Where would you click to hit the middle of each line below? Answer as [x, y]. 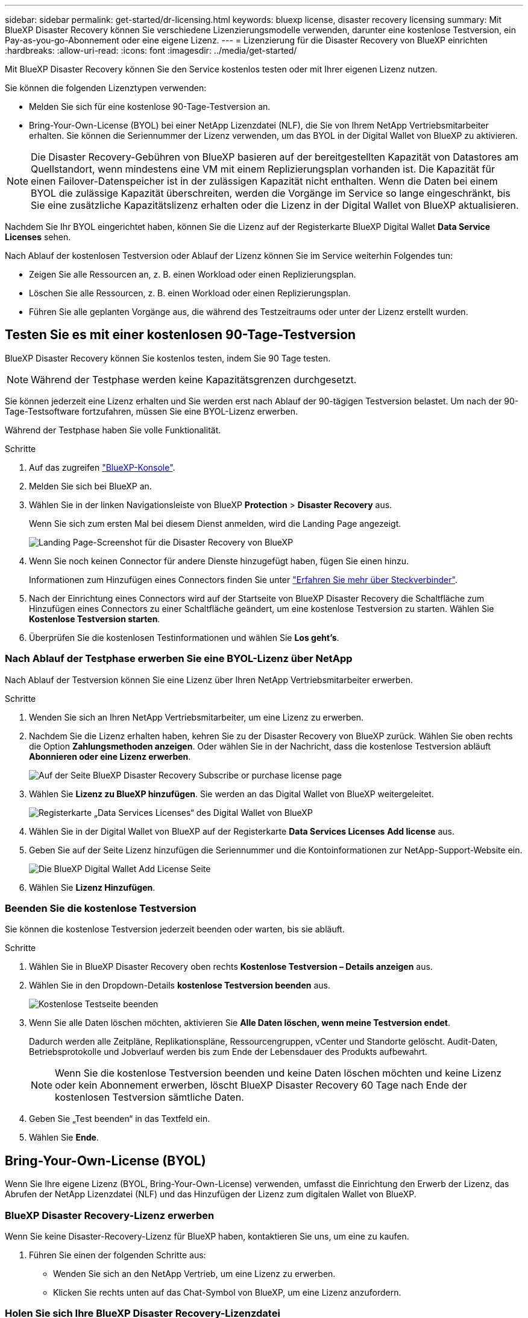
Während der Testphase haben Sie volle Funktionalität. [113, 430]
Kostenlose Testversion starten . [95, 619]
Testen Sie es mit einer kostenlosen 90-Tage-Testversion [181, 335]
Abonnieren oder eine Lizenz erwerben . [110, 756]
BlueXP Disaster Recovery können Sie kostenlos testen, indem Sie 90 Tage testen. [168, 358]
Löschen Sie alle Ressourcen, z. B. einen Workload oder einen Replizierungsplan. [190, 293]
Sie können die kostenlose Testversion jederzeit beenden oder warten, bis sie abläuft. [175, 929]
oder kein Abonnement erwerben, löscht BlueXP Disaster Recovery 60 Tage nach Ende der [261, 1085]
